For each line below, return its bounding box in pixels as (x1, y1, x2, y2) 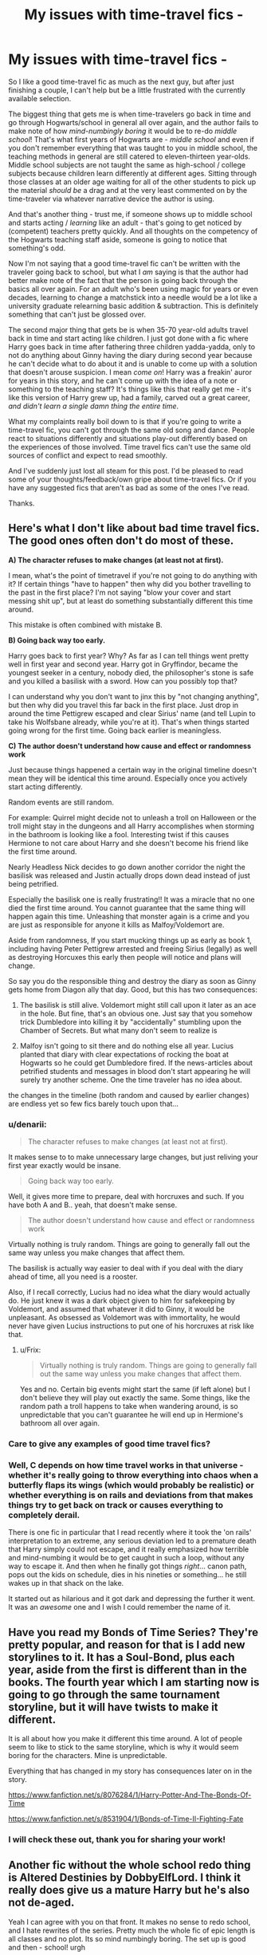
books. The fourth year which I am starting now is (8, 1675, 260, 1689)
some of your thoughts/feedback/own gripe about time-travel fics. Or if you (8, 474, 257, 484)
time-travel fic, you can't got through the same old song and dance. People (8, 425, 255, 435)
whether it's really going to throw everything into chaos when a (8, 1469, 259, 1481)
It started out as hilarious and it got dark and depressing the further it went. (8, 1594, 256, 1603)
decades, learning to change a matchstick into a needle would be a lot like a (8, 293, 257, 302)
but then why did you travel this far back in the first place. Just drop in (8, 700, 239, 710)
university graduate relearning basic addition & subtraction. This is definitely (8, 301, 259, 310)
